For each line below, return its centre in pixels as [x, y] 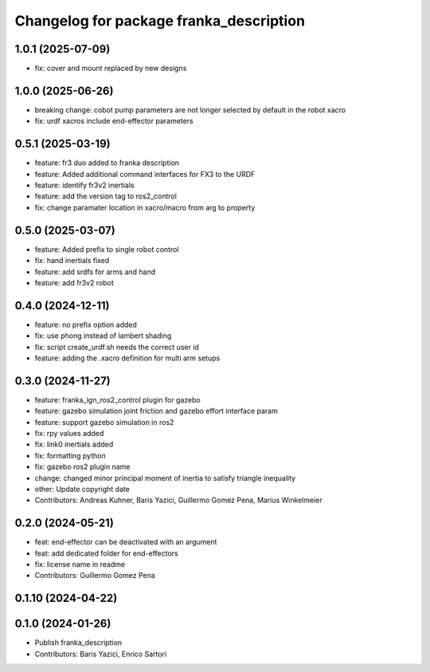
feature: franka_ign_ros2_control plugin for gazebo [117, 399]
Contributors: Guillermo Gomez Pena [95, 576]
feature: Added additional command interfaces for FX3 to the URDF [145, 174]
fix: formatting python [70, 455]
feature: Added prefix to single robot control [107, 249]
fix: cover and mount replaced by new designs [111, 69]
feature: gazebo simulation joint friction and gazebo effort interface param [156, 411]
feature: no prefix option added [86, 324]
